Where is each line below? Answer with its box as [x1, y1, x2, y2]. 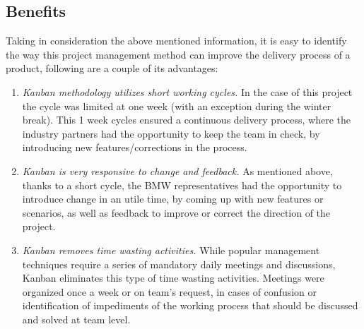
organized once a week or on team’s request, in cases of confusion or [22, 284, 317, 299]
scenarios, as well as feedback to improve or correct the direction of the [22, 205, 331, 220]
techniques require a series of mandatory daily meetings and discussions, [22, 256, 336, 271]
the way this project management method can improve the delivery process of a [6, 47, 351, 61]
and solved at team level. [22, 311, 131, 326]
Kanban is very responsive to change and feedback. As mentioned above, [22, 163, 333, 178]
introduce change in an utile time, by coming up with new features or [22, 191, 324, 206]
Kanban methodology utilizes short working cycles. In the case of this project [22, 84, 353, 99]
